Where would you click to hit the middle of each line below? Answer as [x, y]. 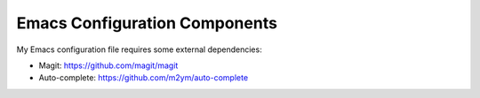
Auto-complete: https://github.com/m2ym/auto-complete [144, 78]
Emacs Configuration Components [147, 23]
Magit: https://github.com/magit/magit [108, 65]
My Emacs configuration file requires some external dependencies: [139, 49]
